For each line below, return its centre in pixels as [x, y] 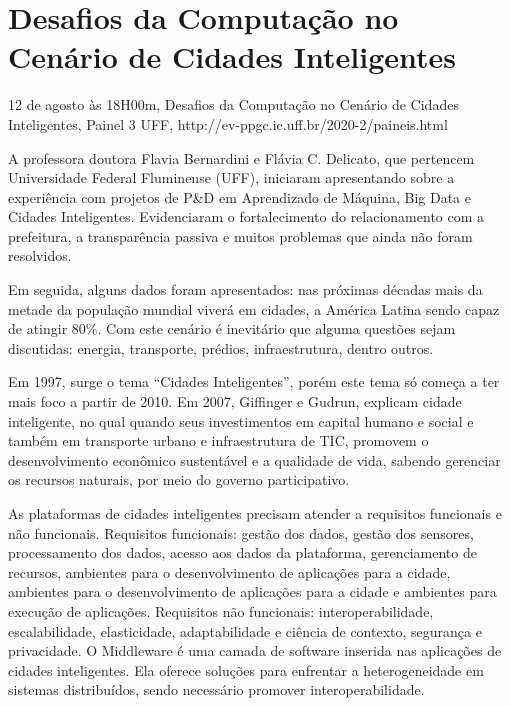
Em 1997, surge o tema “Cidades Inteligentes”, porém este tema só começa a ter [254, 381]
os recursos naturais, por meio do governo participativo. [179, 479]
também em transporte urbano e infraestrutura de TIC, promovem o [218, 440]
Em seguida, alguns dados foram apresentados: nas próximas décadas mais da [245, 289]
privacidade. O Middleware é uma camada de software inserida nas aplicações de [255, 650]
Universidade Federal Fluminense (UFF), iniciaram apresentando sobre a [231, 177]
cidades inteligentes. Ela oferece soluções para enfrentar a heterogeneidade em [246, 669]
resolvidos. [40, 255]
